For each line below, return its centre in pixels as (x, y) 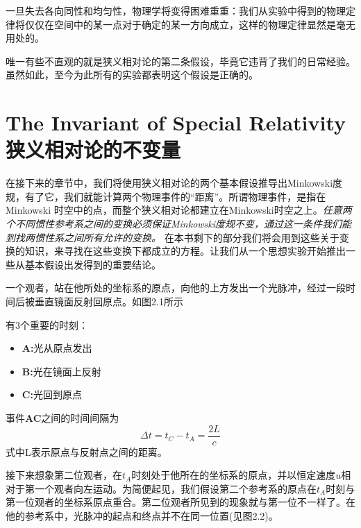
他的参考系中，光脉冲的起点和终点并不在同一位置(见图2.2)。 (142, 516)
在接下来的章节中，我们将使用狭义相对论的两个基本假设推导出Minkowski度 (174, 183)
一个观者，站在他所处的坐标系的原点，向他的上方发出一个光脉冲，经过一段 (176, 288)
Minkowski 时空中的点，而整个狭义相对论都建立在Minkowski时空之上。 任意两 (179, 210)
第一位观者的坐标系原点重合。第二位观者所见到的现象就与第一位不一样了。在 (180, 502)
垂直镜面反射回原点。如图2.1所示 (109, 301)
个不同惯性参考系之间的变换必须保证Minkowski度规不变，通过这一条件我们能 (179, 224)
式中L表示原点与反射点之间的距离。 (86, 451)
